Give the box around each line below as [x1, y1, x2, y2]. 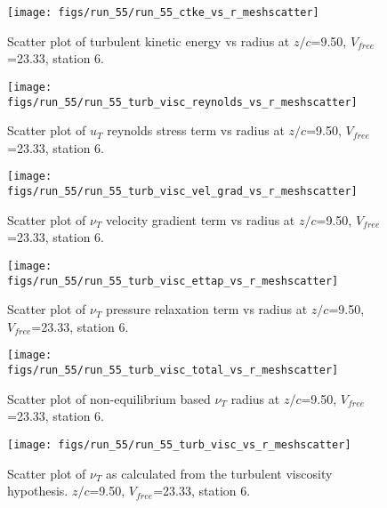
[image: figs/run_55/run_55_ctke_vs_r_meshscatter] [7, 6, 319, 19]
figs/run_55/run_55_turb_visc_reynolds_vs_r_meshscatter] [7, 95, 358, 109]
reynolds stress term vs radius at [107, 121, 285, 140]
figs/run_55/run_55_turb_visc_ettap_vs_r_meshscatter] [7, 274, 339, 287]
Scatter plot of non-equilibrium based [7, 389, 211, 407]
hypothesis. [7, 481, 69, 500]
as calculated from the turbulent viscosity [106, 464, 333, 482]
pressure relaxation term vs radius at [106, 300, 308, 319]
